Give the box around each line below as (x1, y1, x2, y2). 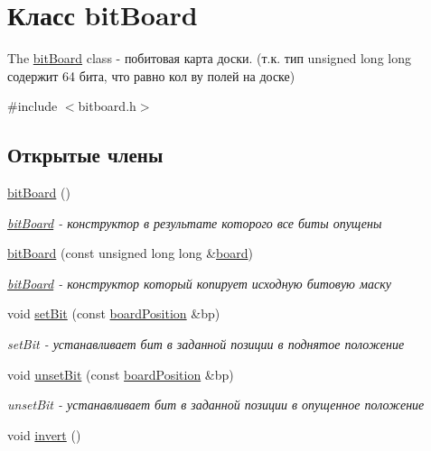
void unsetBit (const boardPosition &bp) (7, 364, 234, 383)
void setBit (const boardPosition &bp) (7, 304, 220, 323)
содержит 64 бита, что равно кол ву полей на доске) (7, 66, 295, 85)
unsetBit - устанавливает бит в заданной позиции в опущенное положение (7, 395, 425, 414)
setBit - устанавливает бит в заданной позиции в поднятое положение (7, 335, 405, 354)
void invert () (7, 425, 81, 444)
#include (7, 97, 58, 115)
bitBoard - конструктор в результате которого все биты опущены (7, 213, 382, 232)
